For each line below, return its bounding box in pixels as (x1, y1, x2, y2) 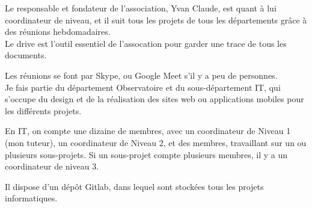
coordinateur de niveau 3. (5, 160, 99, 173)
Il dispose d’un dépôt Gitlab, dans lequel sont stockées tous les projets (5, 180, 264, 192)
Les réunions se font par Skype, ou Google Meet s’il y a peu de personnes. (5, 69, 278, 81)
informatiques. (5, 192, 58, 204)
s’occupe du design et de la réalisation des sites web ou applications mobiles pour (5, 93, 304, 105)
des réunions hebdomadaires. (5, 25, 111, 38)
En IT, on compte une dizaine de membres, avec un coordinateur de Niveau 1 (5, 124, 291, 137)
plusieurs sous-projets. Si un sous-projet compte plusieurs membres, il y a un (5, 148, 287, 161)
